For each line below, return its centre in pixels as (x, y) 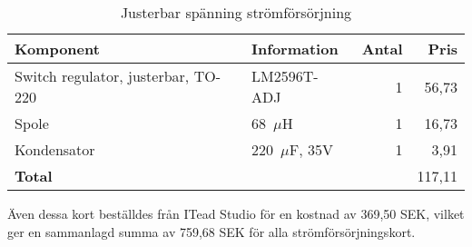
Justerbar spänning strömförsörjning (236, 12)
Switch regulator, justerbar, (102, 76)
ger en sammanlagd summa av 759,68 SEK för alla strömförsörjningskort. (211, 231)
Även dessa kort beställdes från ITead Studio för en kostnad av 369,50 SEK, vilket (236, 213)
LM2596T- (285, 76)
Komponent (57, 49)
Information (295, 49)
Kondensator (55, 149)
